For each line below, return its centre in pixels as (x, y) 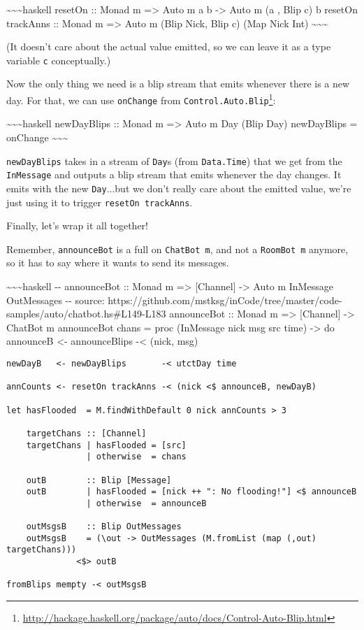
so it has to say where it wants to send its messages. (118, 263)
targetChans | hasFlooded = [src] (106, 445)
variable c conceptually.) (59, 60)
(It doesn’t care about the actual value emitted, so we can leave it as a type (169, 46)
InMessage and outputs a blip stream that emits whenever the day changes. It (174, 174)
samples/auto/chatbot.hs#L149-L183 (86, 314)
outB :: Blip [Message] (99, 480)
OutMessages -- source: (56, 300)
